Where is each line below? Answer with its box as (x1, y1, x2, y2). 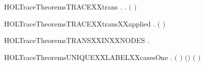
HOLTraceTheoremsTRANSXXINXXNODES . (4, 35, 149, 45)
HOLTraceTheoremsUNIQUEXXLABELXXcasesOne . (4, 51, 173, 62)
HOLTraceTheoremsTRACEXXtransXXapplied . (4, 18, 156, 28)
